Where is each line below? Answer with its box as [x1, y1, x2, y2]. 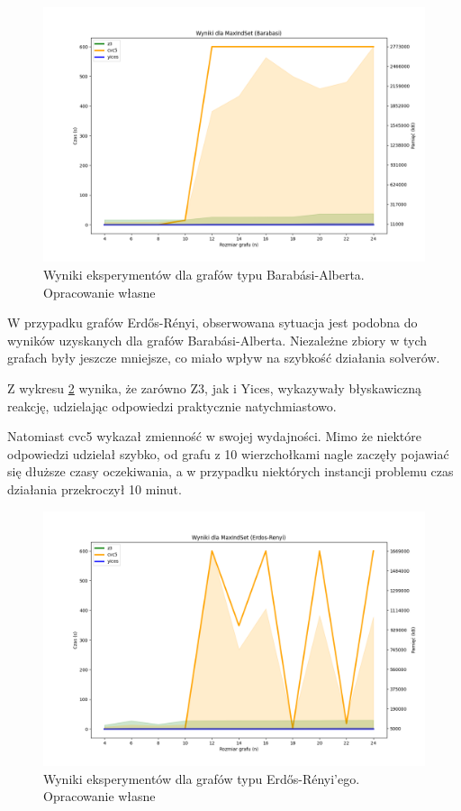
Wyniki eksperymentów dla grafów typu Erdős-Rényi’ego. [43, 769, 360, 788]
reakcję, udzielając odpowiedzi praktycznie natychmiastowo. [7, 396, 337, 415]
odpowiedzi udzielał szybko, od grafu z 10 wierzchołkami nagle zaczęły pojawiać [7, 444, 449, 463]
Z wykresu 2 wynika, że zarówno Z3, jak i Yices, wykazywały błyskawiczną [7, 378, 422, 397]
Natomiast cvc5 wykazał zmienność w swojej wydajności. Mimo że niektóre [7, 427, 421, 446]
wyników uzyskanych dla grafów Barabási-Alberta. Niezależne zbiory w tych [7, 330, 427, 349]
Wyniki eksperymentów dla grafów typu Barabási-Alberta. [43, 264, 365, 283]
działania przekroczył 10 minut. [7, 479, 182, 498]
